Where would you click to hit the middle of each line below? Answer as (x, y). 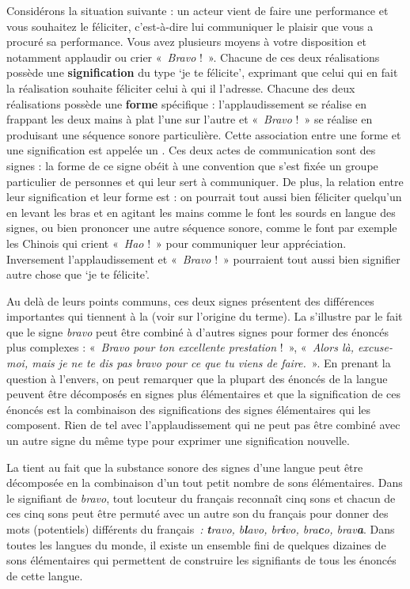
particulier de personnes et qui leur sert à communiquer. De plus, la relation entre (205, 181)
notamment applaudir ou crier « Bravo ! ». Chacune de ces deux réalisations (193, 57)
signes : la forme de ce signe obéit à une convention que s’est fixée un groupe (192, 165)
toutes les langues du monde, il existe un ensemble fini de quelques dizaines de (196, 544)
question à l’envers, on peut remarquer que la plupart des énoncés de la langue (197, 378)
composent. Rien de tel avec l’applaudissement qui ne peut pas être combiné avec (203, 425)
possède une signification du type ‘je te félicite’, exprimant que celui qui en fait (202, 72)
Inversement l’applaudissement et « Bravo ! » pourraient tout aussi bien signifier (203, 258)
